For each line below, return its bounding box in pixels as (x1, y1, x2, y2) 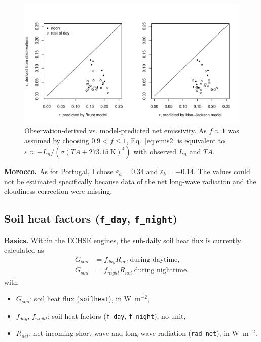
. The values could (194, 165, 250, 176)
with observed (133, 146, 177, 156)
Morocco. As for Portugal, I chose (4, 165, 114, 176)
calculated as (4, 245, 44, 255)
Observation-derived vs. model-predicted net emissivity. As (24, 125, 207, 135)
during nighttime (134, 267, 187, 275)
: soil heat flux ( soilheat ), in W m (30, 293, 141, 304)
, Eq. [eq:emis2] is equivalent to (126, 135, 225, 146)
